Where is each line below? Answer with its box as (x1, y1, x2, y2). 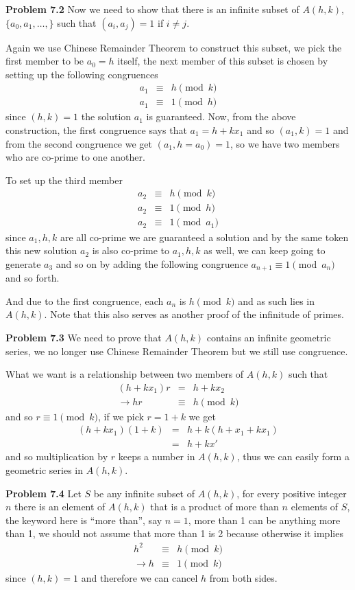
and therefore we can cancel (81, 570, 198, 585)
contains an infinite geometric (206, 330, 331, 344)
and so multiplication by (5, 449, 108, 464)
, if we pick (98, 409, 144, 423)
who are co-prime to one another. (5, 150, 145, 164)
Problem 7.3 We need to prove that (5, 330, 162, 344)
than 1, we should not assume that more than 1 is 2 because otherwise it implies (5, 526, 343, 541)
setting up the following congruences (5, 67, 158, 81)
